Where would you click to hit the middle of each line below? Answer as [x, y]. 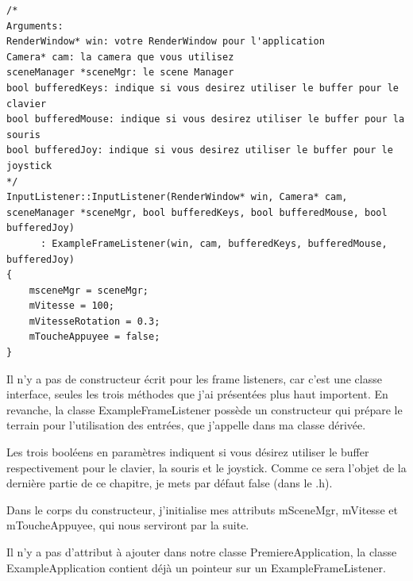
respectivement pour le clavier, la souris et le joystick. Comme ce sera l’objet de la [206, 467]
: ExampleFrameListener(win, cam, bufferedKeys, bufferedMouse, [214, 243]
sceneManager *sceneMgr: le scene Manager [120, 73]
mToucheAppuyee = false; [95, 337]
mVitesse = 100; [72, 306]
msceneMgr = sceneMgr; [89, 290]
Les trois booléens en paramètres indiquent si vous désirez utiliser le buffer [188, 452]
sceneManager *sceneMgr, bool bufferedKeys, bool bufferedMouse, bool [197, 212]
